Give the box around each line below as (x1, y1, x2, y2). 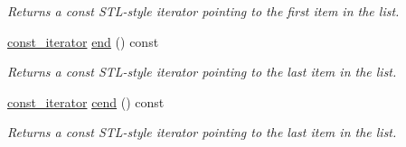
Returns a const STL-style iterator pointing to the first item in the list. (7, 2, 400, 20)
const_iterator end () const (7, 32, 159, 51)
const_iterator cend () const (7, 92, 165, 111)
